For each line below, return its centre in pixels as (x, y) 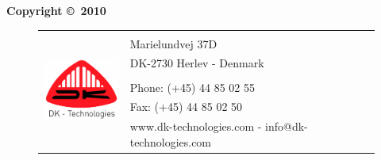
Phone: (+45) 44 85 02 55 (192, 87)
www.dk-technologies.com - (196, 126)
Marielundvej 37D (173, 43)
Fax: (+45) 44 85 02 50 (186, 107)
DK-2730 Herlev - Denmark (197, 63)
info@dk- (287, 126)
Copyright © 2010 (56, 10)
